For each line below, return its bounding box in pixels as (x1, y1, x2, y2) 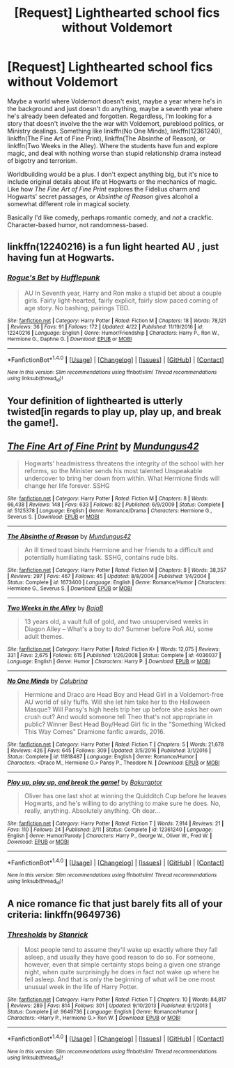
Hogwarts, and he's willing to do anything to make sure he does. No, (24, 799, 221, 807)
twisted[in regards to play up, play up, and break (7, 406, 221, 417)
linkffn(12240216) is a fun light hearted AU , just (7, 241, 219, 253)
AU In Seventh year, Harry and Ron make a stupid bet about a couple (24, 289, 222, 297)
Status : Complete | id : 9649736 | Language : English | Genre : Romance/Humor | (7, 1009, 198, 1016)
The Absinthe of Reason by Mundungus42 (7, 532, 131, 540)
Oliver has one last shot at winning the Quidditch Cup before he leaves (24, 791, 227, 800)
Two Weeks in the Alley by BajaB (7, 603, 104, 612)
